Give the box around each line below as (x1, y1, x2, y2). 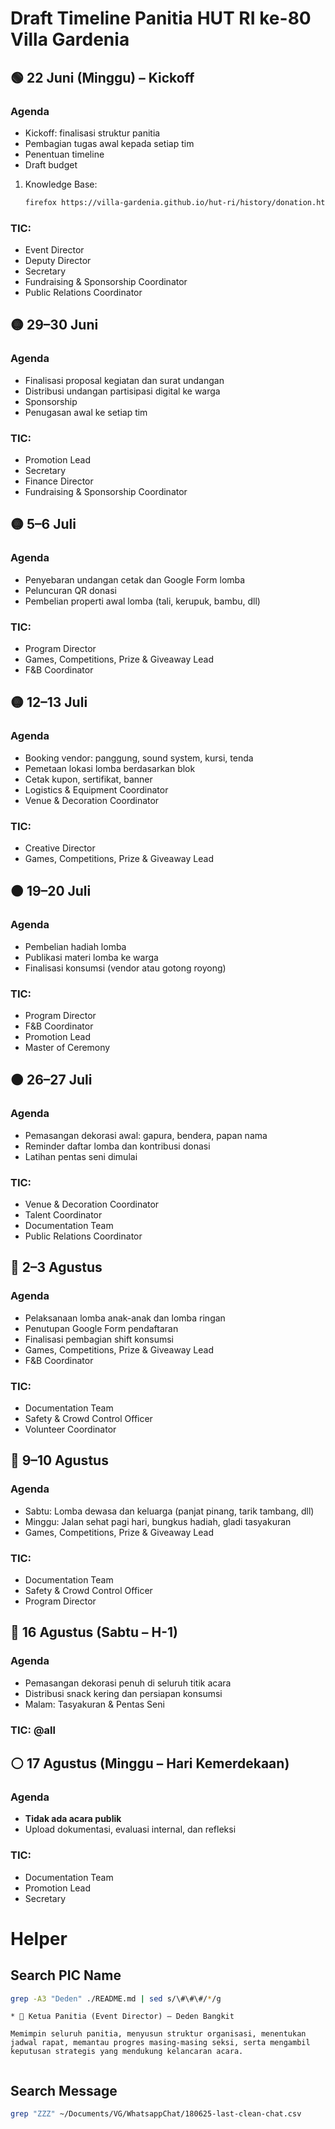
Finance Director (24, 475, 94, 487)
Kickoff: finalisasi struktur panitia (24, 127, 161, 139)
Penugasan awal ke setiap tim (24, 406, 148, 418)
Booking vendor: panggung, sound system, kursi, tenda (24, 752, 254, 764)
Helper (10, 1927, 68, 1950)
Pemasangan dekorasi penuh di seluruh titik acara (24, 1677, 232, 1689)
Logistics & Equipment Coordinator (24, 783, 169, 796)
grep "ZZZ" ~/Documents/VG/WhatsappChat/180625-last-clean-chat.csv (10, 2109, 302, 2119)
